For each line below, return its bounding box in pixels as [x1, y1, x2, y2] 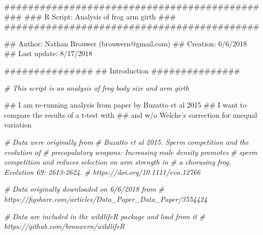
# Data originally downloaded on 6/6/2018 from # [4, 184, 164, 194]
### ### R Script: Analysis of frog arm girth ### [4, 11, 177, 21]
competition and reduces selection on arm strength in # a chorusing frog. [4, 156, 231, 167]
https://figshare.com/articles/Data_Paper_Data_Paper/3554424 [4, 193, 208, 204]
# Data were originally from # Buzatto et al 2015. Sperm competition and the [4, 136, 249, 147]
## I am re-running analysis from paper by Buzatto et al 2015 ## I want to [4, 99, 247, 110]
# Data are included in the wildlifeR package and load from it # [4, 211, 206, 221]
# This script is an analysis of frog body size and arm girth [4, 82, 189, 93]
